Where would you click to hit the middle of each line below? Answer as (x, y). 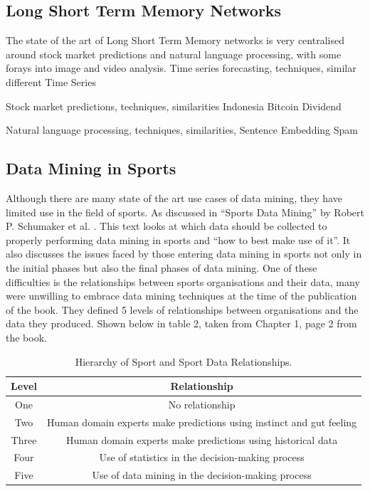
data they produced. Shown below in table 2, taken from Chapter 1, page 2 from (181, 323)
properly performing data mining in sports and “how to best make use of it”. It (178, 239)
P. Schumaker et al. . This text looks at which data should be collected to (166, 226)
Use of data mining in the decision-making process (202, 475)
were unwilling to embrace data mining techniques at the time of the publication (181, 296)
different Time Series (51, 81)
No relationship (202, 404)
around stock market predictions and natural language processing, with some (174, 54)
